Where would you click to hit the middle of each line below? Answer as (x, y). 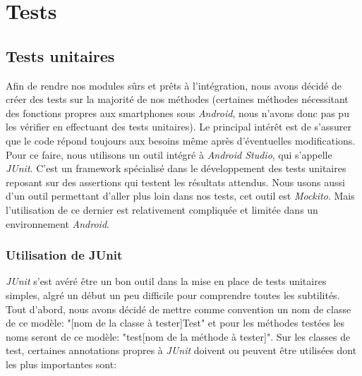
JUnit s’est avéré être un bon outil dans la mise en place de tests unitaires (166, 281)
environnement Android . (58, 223)
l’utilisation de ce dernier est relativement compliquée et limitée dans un (162, 209)
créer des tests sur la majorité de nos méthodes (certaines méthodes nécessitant (177, 99)
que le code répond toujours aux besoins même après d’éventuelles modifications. (181, 140)
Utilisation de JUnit (64, 255)
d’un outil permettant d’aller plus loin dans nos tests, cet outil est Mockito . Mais (180, 196)
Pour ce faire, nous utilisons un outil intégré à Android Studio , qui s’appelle (169, 154)
